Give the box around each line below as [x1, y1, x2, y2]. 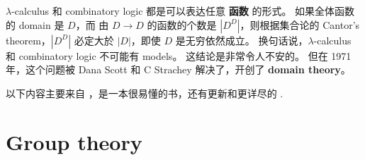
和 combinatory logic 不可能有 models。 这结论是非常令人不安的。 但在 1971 [6, 48, 352, 63]
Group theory [6, 127, 142, 156]
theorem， [6, 32, 51, 47]
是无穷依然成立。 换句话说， [175, 32, 308, 47]
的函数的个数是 [147, 17, 217, 32]
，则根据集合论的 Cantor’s [240, 17, 360, 32]
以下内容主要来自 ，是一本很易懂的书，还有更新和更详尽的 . [6, 85, 283, 100]
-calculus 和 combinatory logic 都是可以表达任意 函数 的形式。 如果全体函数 [11, 4, 355, 18]
